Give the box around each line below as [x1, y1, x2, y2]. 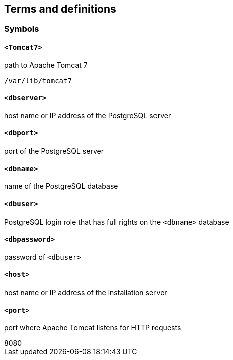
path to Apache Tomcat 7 [4, 60, 88, 69]
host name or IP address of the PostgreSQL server [4, 111, 171, 120]
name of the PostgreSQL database [4, 182, 118, 191]
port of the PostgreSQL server [4, 147, 104, 156]
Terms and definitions [4, 3, 116, 15]
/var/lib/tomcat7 [4, 76, 72, 85]
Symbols [4, 24, 39, 34]
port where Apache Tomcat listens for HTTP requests [4, 323, 181, 332]
